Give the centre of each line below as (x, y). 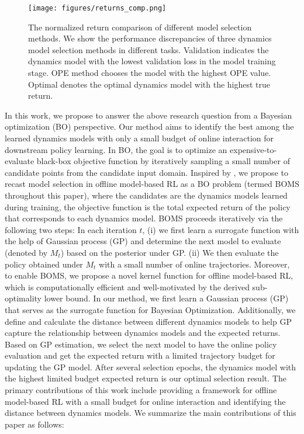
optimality (23, 298)
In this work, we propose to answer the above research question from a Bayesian (148, 115)
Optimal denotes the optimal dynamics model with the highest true (149, 84)
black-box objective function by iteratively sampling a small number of (163, 161)
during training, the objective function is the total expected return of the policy (148, 206)
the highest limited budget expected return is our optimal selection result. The (146, 378)
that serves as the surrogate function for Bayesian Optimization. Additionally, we (150, 309)
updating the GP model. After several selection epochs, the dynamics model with (151, 367)
